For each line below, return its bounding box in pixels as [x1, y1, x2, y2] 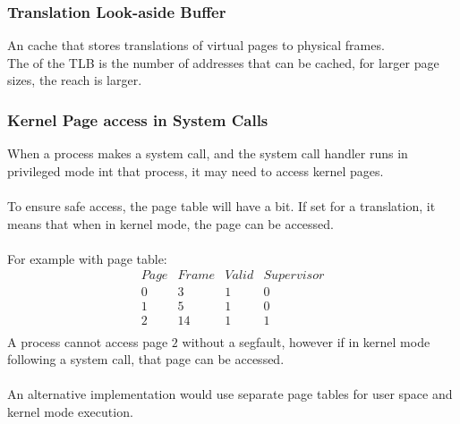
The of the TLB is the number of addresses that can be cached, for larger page [7, 53, 439, 72]
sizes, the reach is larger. [7, 71, 142, 89]
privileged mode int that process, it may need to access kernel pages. [7, 161, 384, 180]
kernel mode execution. [7, 402, 133, 420]
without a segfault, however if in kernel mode [182, 332, 430, 351]
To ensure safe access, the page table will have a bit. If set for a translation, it [7, 197, 436, 215]
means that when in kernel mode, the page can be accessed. [7, 214, 334, 233]
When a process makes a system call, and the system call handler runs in [7, 144, 408, 163]
